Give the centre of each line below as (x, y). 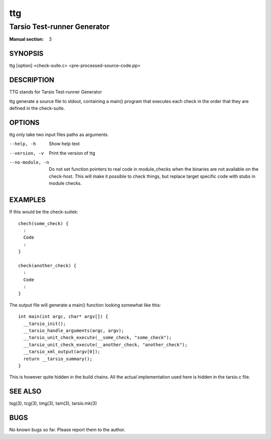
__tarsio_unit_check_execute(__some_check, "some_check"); (97, 338)
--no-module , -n (29, 162)
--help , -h (23, 144)
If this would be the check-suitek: (44, 212)
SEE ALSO (25, 392)
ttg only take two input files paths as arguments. (59, 134)
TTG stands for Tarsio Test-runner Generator (56, 92)
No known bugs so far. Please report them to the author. (67, 430)
